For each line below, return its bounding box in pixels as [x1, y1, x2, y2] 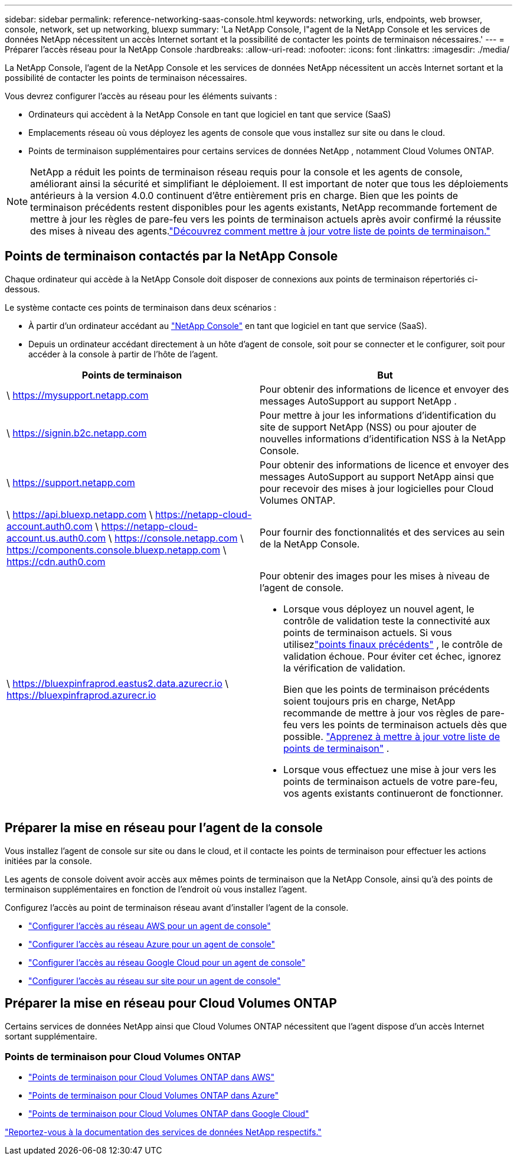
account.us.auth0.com [6, 532, 106, 544]
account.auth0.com [6, 520, 93, 532]
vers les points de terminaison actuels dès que [300, 718, 507, 731]
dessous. [5, 284, 40, 294]
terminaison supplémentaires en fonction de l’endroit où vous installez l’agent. [5, 884, 307, 894]
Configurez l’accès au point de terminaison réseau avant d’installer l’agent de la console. [5, 902, 349, 913]
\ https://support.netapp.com [6, 476, 135, 488]
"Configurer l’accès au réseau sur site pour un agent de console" [28, 975, 281, 986]
